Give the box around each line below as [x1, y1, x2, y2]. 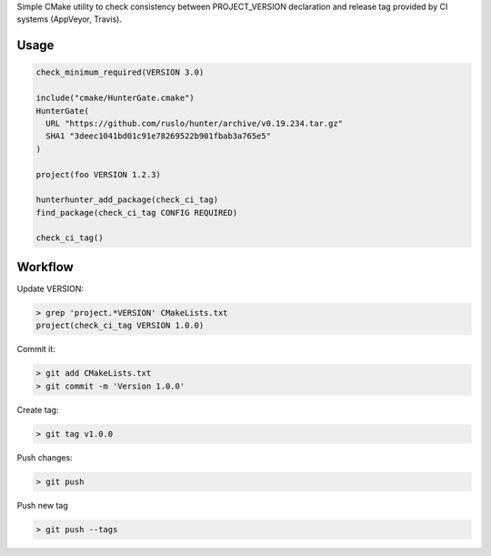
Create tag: [16, 404, 59, 415]
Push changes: [16, 451, 73, 463]
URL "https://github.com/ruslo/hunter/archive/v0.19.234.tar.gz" [45, 118, 344, 128]
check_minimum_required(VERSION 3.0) [35, 67, 205, 77]
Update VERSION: [16, 283, 85, 294]
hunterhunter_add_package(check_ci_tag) [35, 195, 218, 205]
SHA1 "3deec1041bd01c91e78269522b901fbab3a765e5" [45, 131, 272, 141]
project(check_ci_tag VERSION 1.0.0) [35, 320, 205, 331]
